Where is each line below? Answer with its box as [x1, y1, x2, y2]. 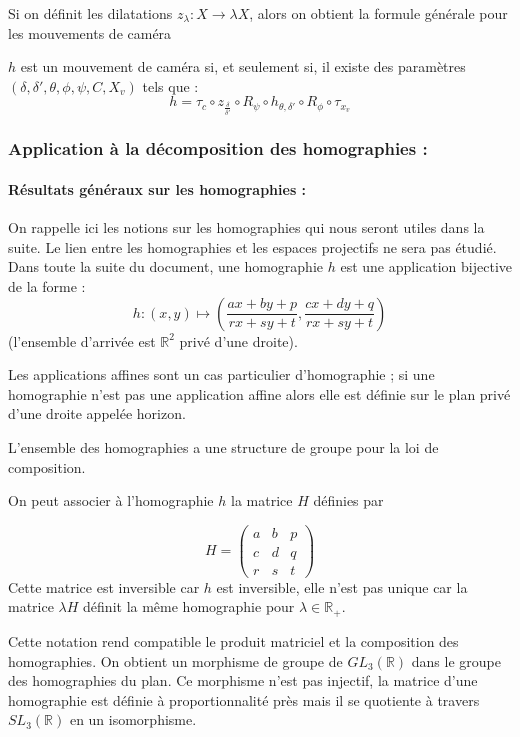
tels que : [142, 75, 199, 96]
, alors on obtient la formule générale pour [249, 3, 508, 23]
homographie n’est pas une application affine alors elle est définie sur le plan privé [8, 383, 511, 404]
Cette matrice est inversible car [8, 576, 200, 597]
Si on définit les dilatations [8, 3, 173, 23]
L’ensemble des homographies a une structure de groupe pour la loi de [8, 436, 439, 457]
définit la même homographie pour [83, 596, 295, 617]
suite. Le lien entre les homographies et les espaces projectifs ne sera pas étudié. [8, 236, 497, 257]
